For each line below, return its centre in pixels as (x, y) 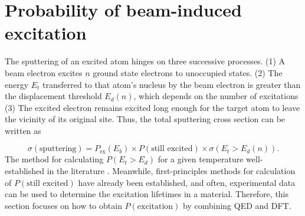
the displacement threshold (53, 96)
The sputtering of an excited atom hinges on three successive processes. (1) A (145, 61)
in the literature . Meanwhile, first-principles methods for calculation (171, 171)
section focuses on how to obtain (63, 205)
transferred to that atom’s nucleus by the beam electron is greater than (172, 84)
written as (23, 130)
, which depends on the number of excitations (216, 96)
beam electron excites (44, 72)
